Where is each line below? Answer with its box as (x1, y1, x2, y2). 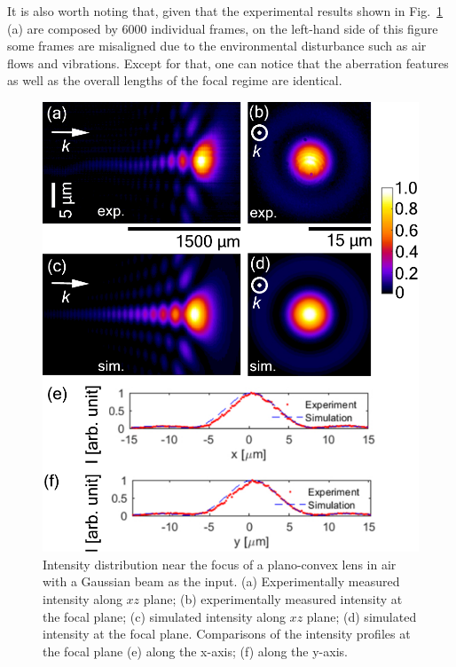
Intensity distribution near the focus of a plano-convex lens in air (43, 554, 397, 573)
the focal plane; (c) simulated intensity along (43, 607, 286, 625)
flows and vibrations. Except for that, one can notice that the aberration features (7, 53, 449, 72)
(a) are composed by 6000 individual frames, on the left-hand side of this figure (7, 19, 438, 37)
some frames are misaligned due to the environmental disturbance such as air (7, 36, 427, 55)
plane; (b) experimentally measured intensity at (143, 590, 403, 608)
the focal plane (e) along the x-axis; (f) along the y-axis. (43, 641, 348, 660)
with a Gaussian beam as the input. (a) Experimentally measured (43, 572, 400, 591)
